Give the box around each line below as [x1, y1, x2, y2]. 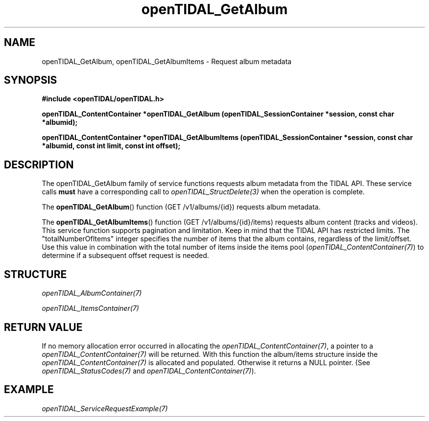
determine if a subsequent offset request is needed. [42, 251, 209, 260]
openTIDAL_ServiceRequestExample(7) [42, 404, 168, 413]
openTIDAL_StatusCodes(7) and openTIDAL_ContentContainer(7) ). [42, 366, 256, 375]
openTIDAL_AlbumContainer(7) [42, 289, 142, 298]
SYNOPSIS [4, 74, 57, 87]
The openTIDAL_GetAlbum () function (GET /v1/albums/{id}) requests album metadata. [42, 203, 321, 211]
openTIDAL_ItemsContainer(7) [42, 304, 139, 313]
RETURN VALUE [4, 321, 83, 333]
